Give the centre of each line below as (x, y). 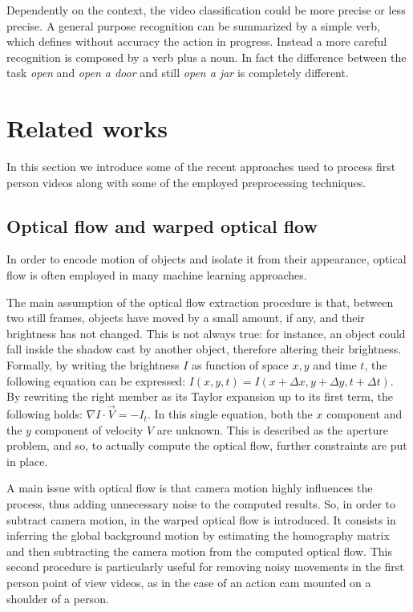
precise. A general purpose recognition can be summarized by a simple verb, (194, 25)
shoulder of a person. (58, 598)
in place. (27, 461)
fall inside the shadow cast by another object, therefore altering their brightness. (204, 349)
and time (335, 365)
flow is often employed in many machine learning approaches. (157, 275)
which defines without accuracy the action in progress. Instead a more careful (197, 41)
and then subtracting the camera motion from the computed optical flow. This (199, 551)
